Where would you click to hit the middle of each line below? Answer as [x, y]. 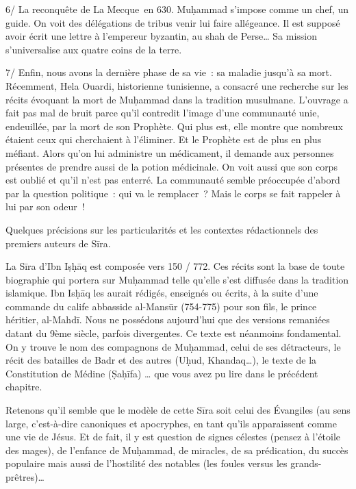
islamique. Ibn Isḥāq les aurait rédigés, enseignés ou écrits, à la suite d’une [162, 293]
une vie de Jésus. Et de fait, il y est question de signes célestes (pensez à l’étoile [173, 437]
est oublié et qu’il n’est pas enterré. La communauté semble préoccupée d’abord [173, 180]
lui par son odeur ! [45, 206]
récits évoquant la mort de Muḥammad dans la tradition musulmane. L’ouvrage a [177, 99]
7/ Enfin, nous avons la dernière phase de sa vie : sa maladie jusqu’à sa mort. [169, 72]
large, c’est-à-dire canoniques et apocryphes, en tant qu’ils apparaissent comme [171, 423]
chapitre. [24, 387]
